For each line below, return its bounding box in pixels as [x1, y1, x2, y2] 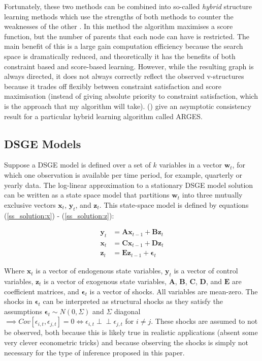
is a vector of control [174, 265, 238, 276]
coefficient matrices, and [4, 286, 79, 296]
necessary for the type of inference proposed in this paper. [4, 347, 185, 357]
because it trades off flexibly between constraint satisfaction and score [4, 80, 221, 91]
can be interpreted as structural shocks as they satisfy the [43, 296, 223, 307]
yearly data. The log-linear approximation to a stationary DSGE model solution [4, 179, 253, 190]
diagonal [114, 306, 141, 316]
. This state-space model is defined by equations [99, 199, 249, 210]
